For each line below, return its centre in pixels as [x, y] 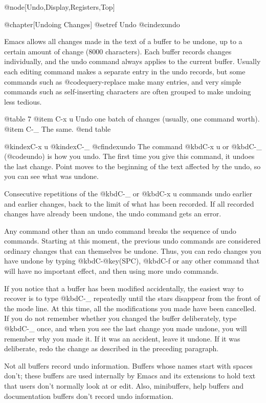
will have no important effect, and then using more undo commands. [112, 271]
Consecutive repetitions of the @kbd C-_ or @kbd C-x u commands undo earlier [128, 193]
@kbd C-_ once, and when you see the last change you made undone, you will [126, 328]
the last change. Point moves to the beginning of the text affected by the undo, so [132, 166]
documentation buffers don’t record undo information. [89, 396]
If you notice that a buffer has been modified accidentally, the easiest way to [124, 288]
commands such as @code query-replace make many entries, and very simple [123, 81]
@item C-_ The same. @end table [58, 128]
